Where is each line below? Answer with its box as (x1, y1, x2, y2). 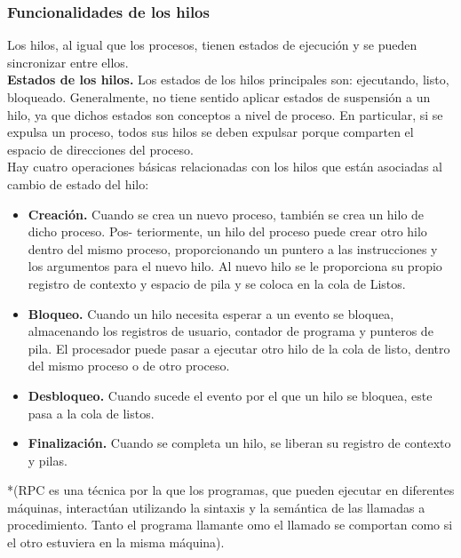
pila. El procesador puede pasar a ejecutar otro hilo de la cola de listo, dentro (28, 339, 450, 357)
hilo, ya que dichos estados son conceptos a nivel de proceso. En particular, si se (7, 105, 443, 124)
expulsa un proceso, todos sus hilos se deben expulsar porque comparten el (7, 123, 414, 141)
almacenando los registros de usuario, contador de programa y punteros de (28, 322, 433, 340)
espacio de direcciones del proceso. (7, 139, 194, 158)
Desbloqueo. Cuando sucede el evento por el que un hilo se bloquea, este (28, 386, 433, 404)
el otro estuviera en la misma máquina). (7, 533, 225, 552)
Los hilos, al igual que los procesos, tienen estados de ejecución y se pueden (7, 36, 417, 54)
